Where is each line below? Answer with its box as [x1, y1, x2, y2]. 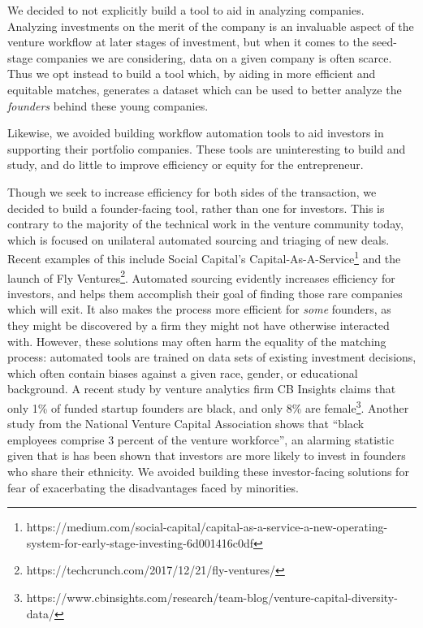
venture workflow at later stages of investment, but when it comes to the [7, 33, 369, 50]
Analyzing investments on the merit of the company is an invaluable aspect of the [7, 17, 414, 34]
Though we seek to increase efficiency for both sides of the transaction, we [7, 183, 377, 200]
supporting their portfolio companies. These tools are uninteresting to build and [7, 140, 406, 157]
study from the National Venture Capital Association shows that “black [7, 415, 365, 432]
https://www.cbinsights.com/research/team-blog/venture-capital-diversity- [26, 588, 398, 605]
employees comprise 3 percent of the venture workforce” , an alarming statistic [7, 431, 395, 448]
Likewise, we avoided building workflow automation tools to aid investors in [7, 124, 384, 141]
